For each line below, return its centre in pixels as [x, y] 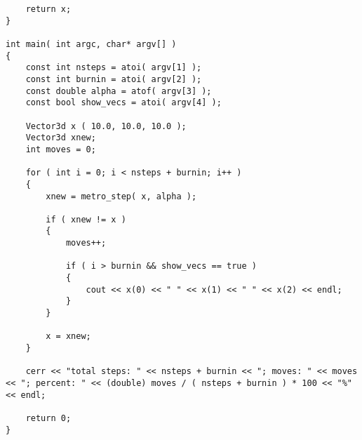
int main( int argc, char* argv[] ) [91, 44]
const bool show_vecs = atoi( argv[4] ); [123, 103]
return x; [48, 9]
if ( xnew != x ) [86, 219]
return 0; [48, 418]
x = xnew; [68, 336]
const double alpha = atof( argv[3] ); [119, 91]
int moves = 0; [61, 149]
